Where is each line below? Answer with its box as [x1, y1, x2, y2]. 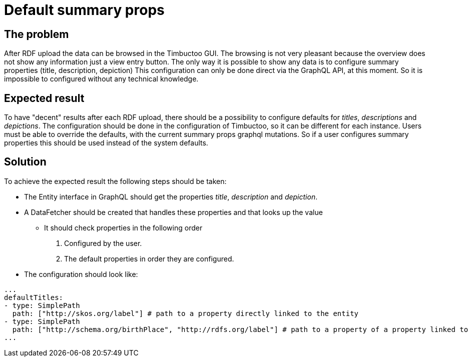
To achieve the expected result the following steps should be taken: [4, 176, 227, 185]
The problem [4, 27, 69, 40]
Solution [4, 155, 47, 168]
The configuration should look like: [24, 269, 138, 278]
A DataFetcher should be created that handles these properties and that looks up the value [24, 207, 323, 216]
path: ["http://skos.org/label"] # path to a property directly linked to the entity [12, 309, 359, 317]
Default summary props [4, 1, 165, 18]
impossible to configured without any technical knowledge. [4, 74, 199, 83]
